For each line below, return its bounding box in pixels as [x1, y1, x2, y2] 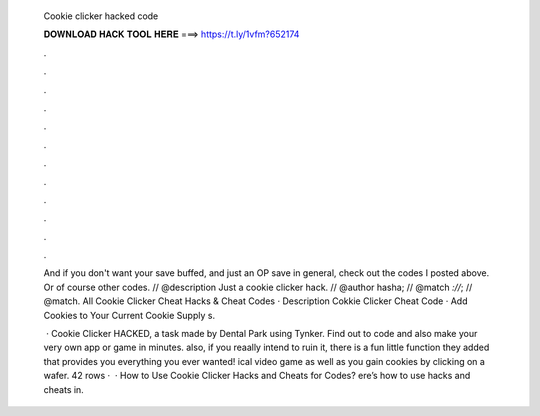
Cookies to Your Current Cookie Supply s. [43, 309, 215, 321]
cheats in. [43, 383, 84, 395]
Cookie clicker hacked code [43, 10, 159, 22]
